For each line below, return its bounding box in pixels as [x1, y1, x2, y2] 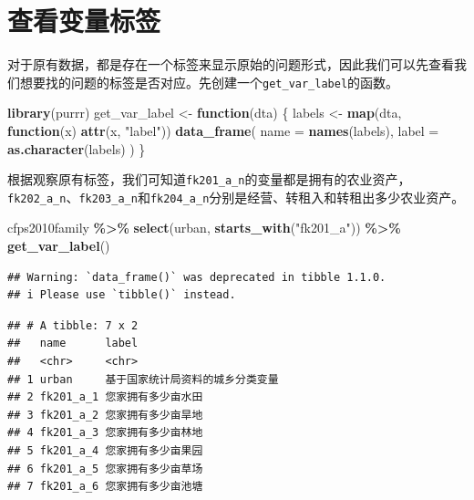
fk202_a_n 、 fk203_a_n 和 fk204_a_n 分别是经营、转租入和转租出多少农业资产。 [7, 187, 465, 206]
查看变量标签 [7, 2, 161, 39]
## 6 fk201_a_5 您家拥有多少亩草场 [7, 462, 203, 475]
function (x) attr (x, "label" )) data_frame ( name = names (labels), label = [7, 120, 439, 140]
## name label [7, 337, 139, 350]
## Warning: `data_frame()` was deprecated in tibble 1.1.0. [7, 270, 386, 284]
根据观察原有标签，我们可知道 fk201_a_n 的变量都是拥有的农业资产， [7, 170, 411, 189]
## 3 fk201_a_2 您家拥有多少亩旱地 [7, 408, 203, 422]
